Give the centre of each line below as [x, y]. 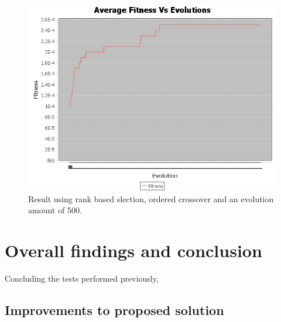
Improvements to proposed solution [114, 309]
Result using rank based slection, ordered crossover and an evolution [151, 198]
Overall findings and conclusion [133, 250]
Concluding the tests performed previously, [82, 278]
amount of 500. [55, 210]
